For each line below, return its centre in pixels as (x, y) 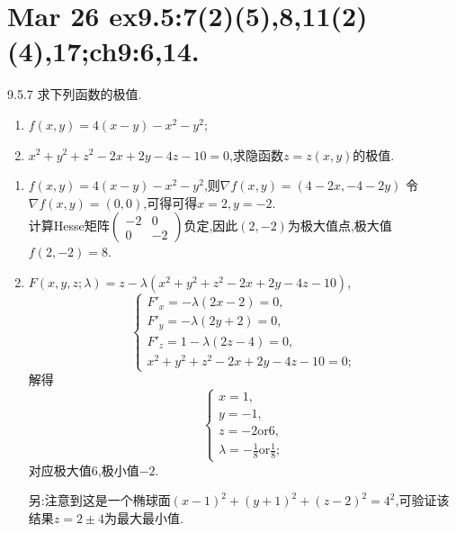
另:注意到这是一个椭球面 (99, 500)
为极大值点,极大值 (340, 226)
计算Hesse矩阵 (69, 226)
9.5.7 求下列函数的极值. (75, 94)
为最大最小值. (144, 517)
